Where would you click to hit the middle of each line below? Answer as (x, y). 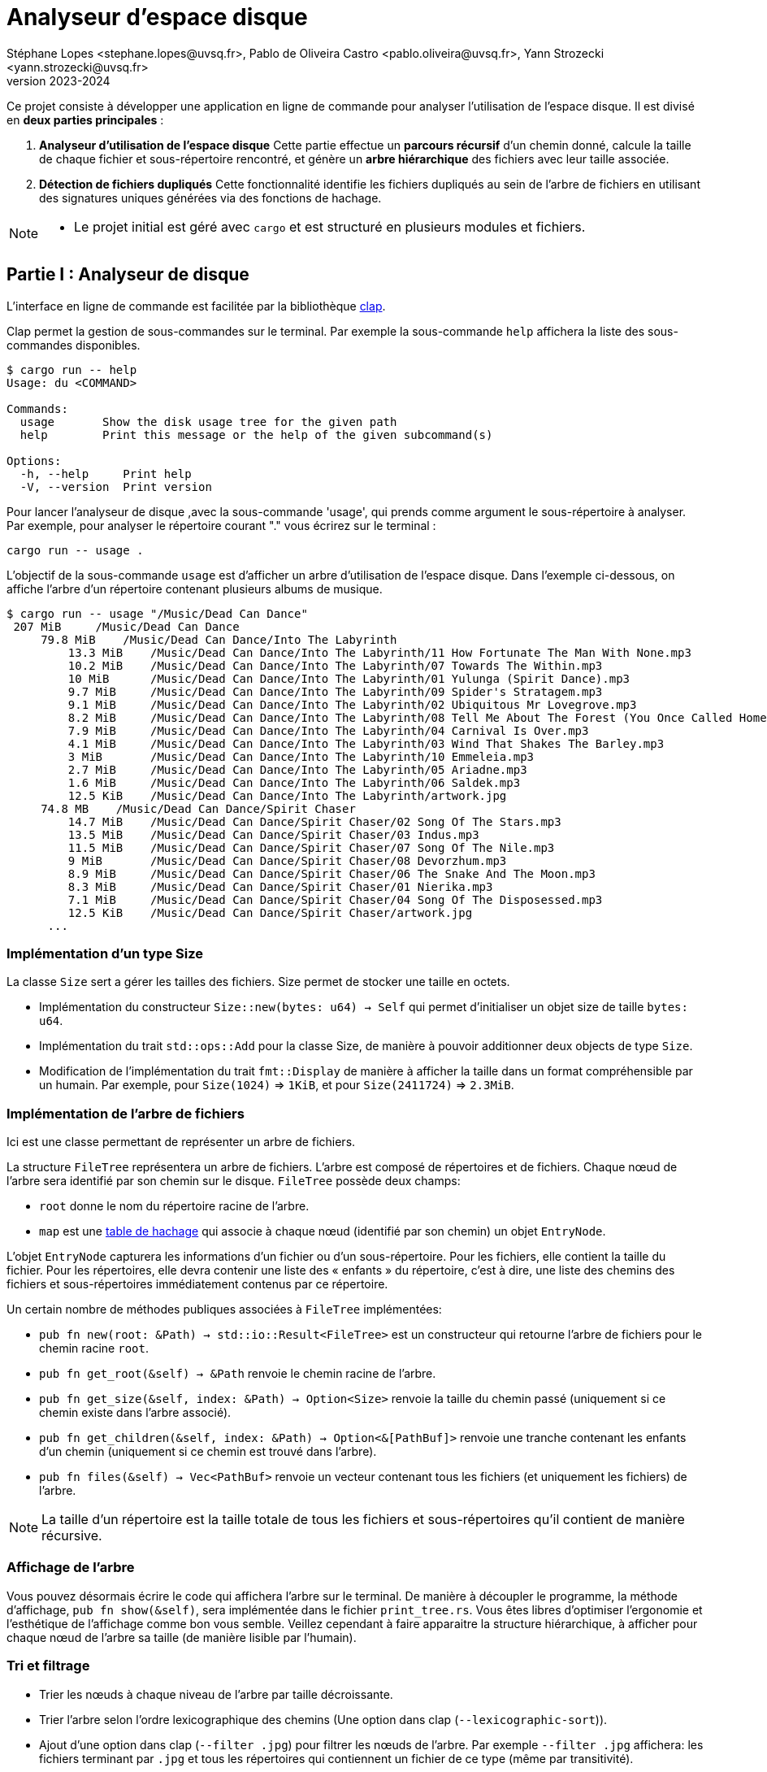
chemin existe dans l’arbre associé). (135, 1413)
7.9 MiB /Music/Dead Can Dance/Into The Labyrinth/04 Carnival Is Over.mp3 (328, 730)
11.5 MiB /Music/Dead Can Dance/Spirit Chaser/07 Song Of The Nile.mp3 (311, 847)
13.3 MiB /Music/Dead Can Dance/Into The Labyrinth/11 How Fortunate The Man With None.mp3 (379, 652)
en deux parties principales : (85, 119)
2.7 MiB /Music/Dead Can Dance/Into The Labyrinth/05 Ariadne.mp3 (297, 769)
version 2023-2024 (58, 80)
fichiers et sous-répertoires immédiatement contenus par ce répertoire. (197, 1284)
